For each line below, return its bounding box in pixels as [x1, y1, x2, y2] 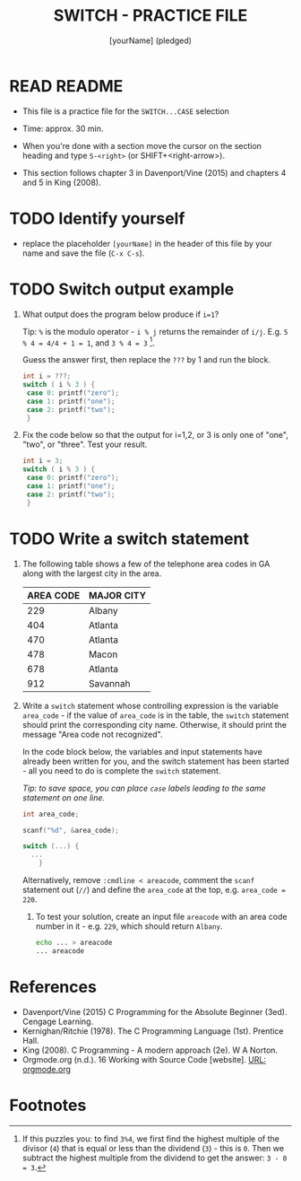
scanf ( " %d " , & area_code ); [21, 826, 119, 835]
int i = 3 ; [21, 457, 64, 466]
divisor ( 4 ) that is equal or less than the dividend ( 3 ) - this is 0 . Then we [21, 1142, 285, 1153]
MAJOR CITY [88, 589, 146, 601]
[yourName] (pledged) [108, 35, 193, 46]
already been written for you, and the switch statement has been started [21, 756, 289, 766]
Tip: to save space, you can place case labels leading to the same [21, 783, 266, 793]
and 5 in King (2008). [21, 177, 101, 188]
